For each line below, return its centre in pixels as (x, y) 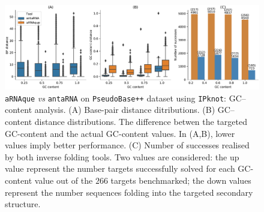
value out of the (64, 180)
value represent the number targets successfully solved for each (120, 168)
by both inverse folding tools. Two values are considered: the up (122, 156)
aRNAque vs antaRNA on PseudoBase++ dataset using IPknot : (116, 98)
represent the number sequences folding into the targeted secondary (129, 192)
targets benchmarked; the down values (181, 180)
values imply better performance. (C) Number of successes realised (127, 145)
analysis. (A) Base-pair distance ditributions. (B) (125, 110)
